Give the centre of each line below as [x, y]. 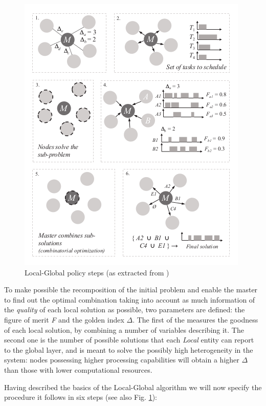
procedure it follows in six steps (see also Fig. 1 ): [81, 397]
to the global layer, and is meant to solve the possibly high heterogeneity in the [129, 349]
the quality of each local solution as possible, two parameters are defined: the [125, 309]
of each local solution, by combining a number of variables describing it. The [124, 329]
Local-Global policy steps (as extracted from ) [97, 272]
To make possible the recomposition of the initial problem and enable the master [131, 290]
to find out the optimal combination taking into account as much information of [130, 299]
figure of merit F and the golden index [64, 319]
